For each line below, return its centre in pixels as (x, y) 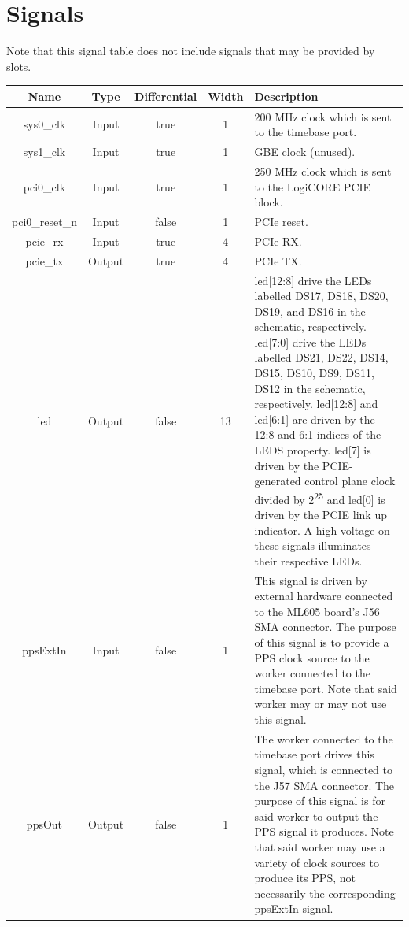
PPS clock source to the (312, 657)
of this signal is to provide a (322, 642)
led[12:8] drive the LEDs (313, 280)
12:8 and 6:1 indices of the (318, 434)
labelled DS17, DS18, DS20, (321, 296)
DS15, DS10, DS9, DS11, (314, 373)
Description (286, 96)
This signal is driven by (311, 580)
